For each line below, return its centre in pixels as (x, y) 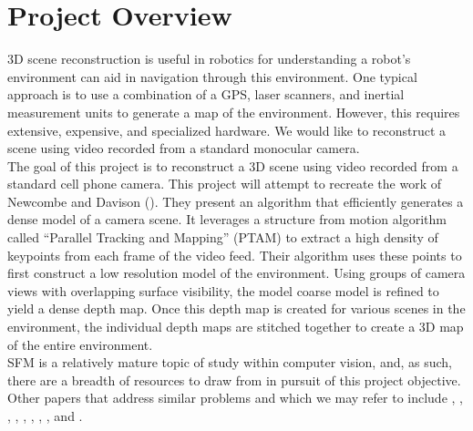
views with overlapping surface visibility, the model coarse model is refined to (223, 290)
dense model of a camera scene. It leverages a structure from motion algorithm (227, 219)
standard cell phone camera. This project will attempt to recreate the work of (224, 184)
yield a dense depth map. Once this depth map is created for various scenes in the (236, 308)
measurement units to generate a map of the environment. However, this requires (234, 112)
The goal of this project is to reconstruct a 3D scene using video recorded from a (233, 165)
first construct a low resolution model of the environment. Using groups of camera (236, 273)
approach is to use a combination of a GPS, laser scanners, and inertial (206, 94)
